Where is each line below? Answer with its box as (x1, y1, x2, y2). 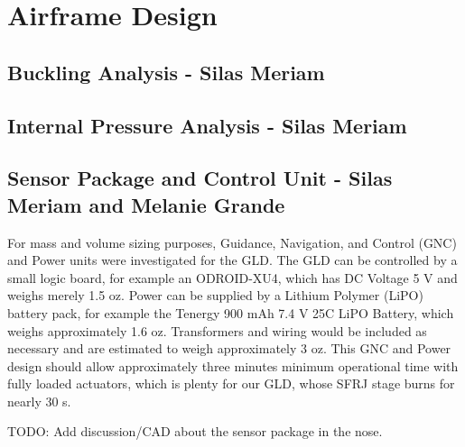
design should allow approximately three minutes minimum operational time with (7, 356, 459, 375)
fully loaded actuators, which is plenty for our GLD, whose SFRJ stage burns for (7, 374, 455, 393)
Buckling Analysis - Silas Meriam (7, 58, 325, 86)
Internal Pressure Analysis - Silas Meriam (7, 111, 407, 139)
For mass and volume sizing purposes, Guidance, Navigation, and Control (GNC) (7, 233, 457, 251)
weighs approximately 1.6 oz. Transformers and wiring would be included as (7, 321, 427, 340)
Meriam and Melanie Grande (7, 190, 285, 218)
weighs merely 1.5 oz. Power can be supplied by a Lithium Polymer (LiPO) (7, 286, 423, 305)
